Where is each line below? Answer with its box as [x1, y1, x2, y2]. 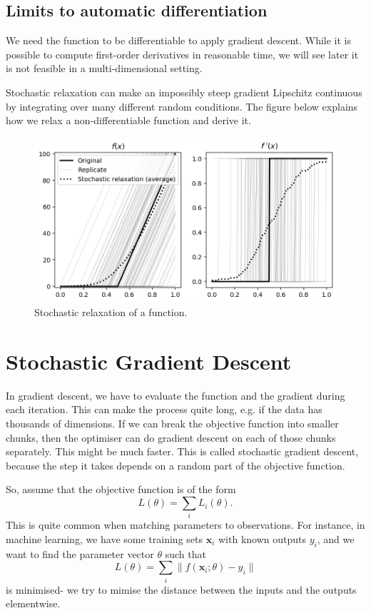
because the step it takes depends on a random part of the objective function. [6, 457, 345, 472]
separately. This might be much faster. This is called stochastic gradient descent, [6, 444, 359, 459]
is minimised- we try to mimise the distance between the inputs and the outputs [6, 582, 357, 597]
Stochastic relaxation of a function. [34, 305, 188, 320]
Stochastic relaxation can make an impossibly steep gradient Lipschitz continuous [6, 84, 362, 99]
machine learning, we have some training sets [6, 531, 203, 546]
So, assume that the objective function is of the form [6, 482, 236, 497]
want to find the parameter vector [6, 546, 154, 561]
